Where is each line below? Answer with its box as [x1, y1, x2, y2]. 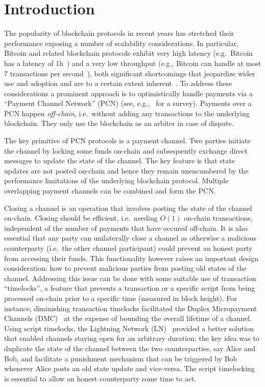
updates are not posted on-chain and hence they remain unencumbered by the [4, 165, 249, 176]
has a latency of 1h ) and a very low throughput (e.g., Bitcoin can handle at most [4, 57, 261, 68]
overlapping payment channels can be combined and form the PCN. [4, 185, 216, 196]
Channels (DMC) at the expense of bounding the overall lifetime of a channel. [4, 313, 252, 324]
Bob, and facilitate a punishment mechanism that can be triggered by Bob [4, 353, 237, 363]
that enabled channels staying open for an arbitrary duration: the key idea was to [4, 333, 259, 343]
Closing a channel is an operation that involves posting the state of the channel [4, 202, 252, 213]
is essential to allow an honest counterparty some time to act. [4, 373, 197, 383]
